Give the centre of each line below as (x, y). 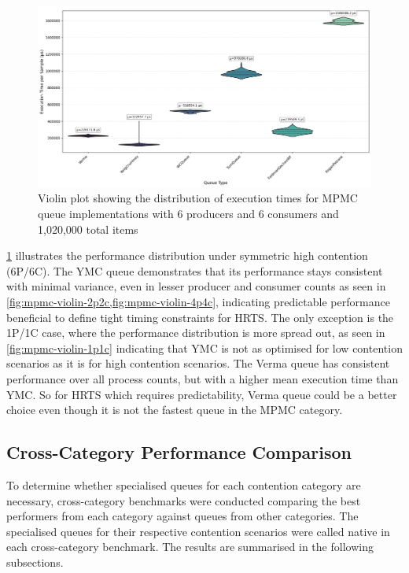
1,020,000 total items (88, 229)
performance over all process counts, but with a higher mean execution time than (203, 378)
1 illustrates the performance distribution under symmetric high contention (187, 255)
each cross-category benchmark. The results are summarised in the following (190, 547)
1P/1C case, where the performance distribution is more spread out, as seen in (196, 333)
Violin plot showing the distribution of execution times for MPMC (198, 198)
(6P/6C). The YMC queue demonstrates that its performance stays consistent (195, 270)
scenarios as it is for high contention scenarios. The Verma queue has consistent (198, 363)
